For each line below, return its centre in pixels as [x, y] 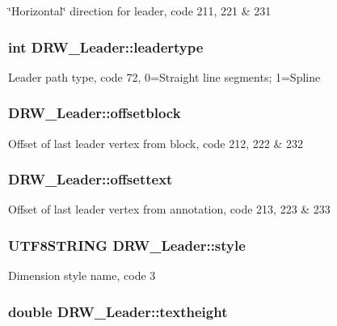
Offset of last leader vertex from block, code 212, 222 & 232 [156, 143]
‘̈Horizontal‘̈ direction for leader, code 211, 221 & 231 [140, 11]
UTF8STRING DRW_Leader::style [127, 245]
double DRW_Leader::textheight [118, 311]
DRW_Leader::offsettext [91, 179]
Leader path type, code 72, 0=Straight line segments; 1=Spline [164, 76]
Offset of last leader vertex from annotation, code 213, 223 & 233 [169, 209]
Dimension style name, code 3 [82, 275]
